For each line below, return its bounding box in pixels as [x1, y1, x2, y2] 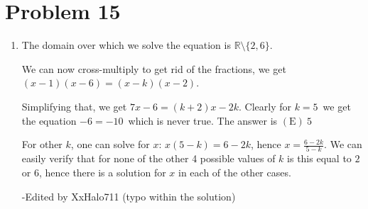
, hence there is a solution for [38, 165, 166, 179]
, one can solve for [70, 137, 150, 152]
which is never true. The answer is [128, 113, 278, 128]
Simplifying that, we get [21, 98, 127, 113]
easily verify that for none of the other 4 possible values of [21, 151, 276, 166]
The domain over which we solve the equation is [21, 38, 231, 52]
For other [21, 137, 63, 152]
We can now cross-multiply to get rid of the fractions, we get [21, 61, 286, 76]
